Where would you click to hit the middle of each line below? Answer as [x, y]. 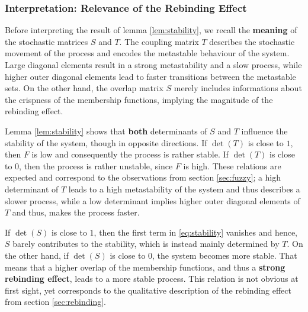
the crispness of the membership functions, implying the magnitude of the [139, 99]
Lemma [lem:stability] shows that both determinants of [106, 131]
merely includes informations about [238, 88]
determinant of [32, 189]
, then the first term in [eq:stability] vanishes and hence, [196, 232]
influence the [264, 131]
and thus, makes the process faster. [76, 212]
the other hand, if [37, 255]
